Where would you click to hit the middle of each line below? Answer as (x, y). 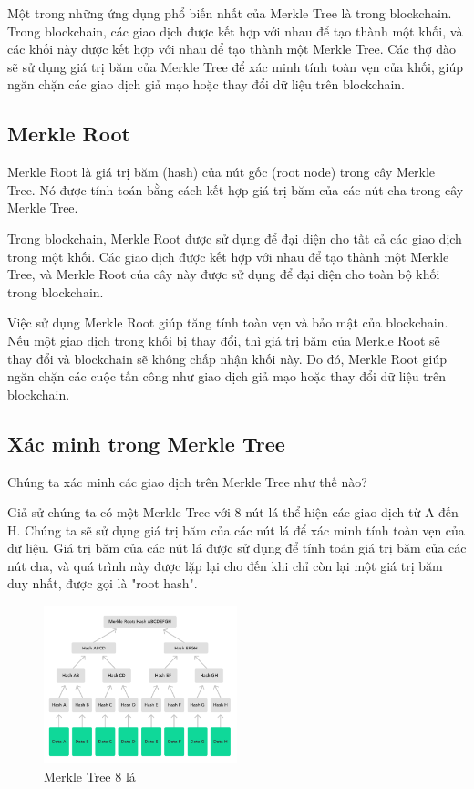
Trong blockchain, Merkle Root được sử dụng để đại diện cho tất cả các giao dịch (235, 238)
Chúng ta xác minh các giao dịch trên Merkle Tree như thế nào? (187, 481)
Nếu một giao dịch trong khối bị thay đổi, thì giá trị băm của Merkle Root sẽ (224, 340)
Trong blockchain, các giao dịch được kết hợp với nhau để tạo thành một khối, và (235, 31)
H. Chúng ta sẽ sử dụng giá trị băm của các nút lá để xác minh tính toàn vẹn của (236, 529)
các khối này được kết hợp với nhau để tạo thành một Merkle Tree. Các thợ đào (232, 49)
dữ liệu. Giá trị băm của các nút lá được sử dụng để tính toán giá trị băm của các (237, 548)
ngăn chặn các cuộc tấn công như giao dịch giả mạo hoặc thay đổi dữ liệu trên (227, 376)
